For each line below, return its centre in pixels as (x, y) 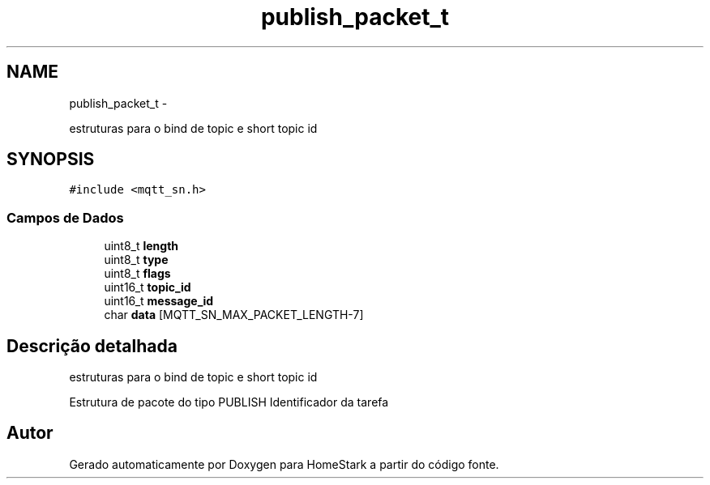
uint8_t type (136, 260)
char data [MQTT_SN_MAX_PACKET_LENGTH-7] (234, 315)
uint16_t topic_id (148, 287)
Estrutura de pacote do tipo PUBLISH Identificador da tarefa (229, 402)
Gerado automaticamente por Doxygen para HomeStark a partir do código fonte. (284, 464)
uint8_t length (141, 246)
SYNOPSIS (51, 160)
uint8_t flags (137, 274)
